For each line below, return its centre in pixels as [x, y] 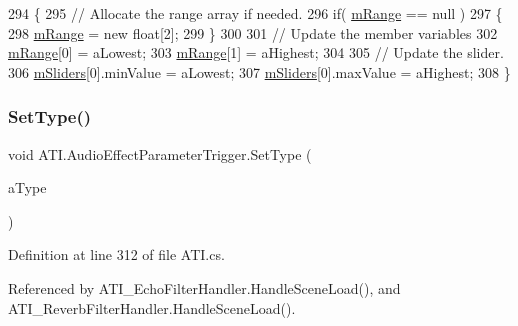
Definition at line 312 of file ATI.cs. [116, 254]
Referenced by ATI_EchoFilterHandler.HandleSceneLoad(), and [204, 287]
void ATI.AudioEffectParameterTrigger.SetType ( [160, 153]
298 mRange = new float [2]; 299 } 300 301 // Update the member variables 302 [253, 32]
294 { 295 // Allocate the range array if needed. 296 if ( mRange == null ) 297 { [255, 13]
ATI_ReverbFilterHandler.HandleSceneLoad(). [152, 307]
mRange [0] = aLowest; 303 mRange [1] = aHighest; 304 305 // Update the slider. [256, 52]
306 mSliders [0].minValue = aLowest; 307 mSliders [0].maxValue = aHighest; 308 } [259, 71]
